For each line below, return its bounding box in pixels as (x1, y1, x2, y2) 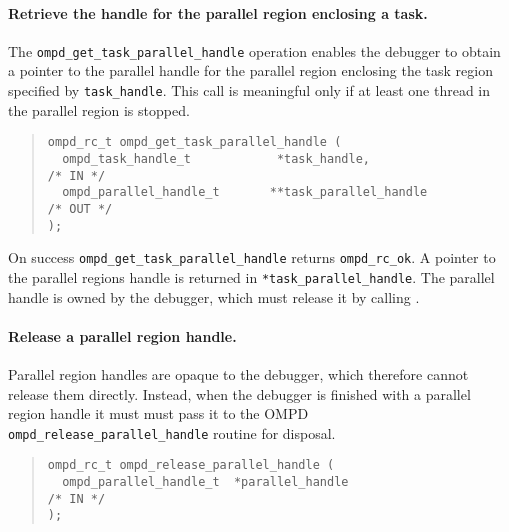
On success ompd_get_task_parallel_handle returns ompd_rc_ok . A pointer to (8, 247, 496, 268)
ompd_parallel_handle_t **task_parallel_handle (62, 185, 428, 200)
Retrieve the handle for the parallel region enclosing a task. (8, 2, 428, 23)
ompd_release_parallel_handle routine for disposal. (8, 422, 336, 443)
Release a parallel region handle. (8, 325, 237, 346)
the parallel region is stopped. (8, 99, 190, 120)
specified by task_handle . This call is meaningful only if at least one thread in (8, 80, 491, 101)
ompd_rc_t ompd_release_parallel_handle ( (47, 458, 335, 473)
